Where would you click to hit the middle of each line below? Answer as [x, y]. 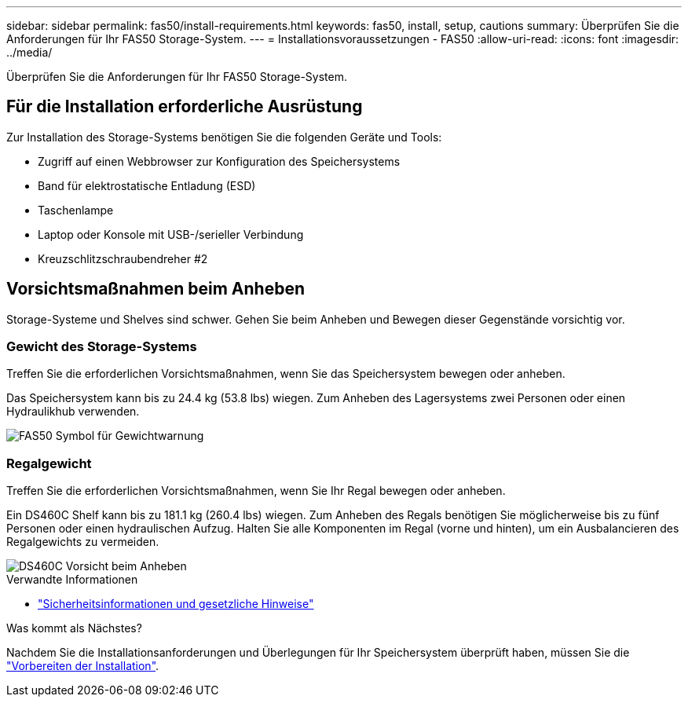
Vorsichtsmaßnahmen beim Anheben [156, 289]
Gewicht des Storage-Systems [102, 347]
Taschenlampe [76, 210]
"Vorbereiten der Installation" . [83, 666]
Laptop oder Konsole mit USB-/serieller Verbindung [171, 234]
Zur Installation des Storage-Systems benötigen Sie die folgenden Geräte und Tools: [224, 137]
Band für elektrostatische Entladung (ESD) [147, 185]
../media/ [29, 52]
